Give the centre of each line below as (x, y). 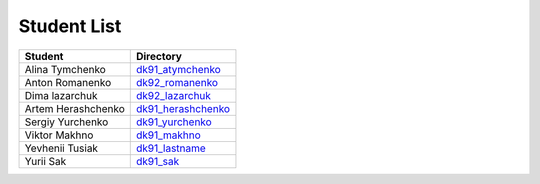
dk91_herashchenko (182, 108)
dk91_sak (157, 161)
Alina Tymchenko (65, 69)
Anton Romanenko (68, 82)
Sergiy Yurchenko (66, 122)
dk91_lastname (171, 148)
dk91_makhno (168, 135)
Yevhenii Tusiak (61, 148)
